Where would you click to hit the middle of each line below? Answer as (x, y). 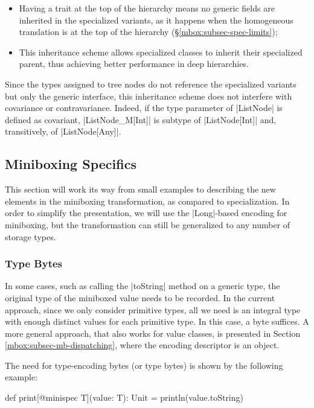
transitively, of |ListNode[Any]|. (63, 131)
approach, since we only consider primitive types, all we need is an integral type (153, 309)
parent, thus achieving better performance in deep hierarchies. (134, 64)
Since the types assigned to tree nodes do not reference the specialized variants (151, 84)
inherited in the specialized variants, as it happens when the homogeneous (156, 20)
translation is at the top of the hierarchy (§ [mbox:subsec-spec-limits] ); (148, 32)
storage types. (30, 236)
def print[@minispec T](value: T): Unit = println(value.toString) (124, 397)
